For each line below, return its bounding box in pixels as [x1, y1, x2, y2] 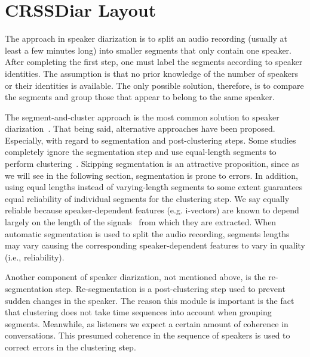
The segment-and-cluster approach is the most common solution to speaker [5, 110, 280, 123]
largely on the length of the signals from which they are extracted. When [5, 216, 277, 228]
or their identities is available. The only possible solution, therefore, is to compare [5, 79, 304, 91]
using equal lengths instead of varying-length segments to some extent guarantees [5, 181, 303, 193]
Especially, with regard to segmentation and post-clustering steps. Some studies [5, 134, 296, 146]
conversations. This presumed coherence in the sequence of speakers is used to [5, 329, 290, 342]
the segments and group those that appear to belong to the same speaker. [5, 91, 275, 103]
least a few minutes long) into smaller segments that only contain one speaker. [5, 44, 291, 56]
